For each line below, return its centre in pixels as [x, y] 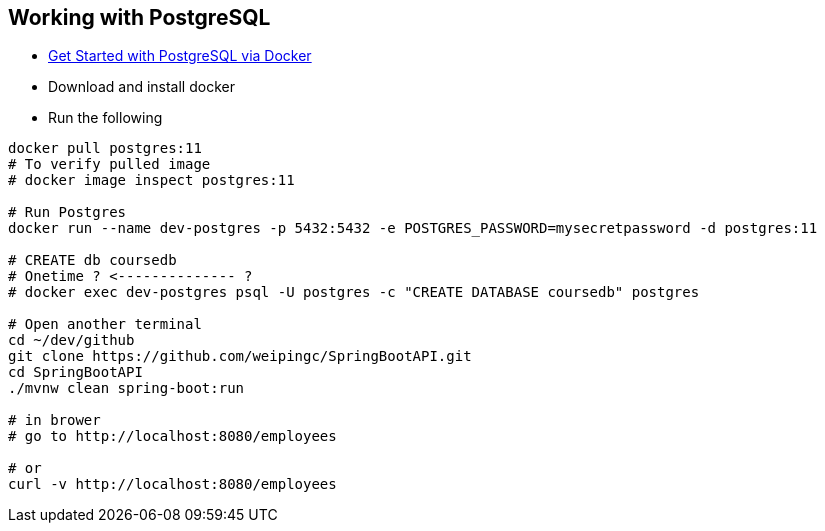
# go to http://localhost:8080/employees [172, 436]
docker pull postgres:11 [105, 148]
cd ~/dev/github [71, 340]
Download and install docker [141, 87]
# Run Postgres [67, 212]
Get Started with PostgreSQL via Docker [180, 56]
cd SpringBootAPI [75, 372]
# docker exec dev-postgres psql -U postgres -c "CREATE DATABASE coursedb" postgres [354, 292]
